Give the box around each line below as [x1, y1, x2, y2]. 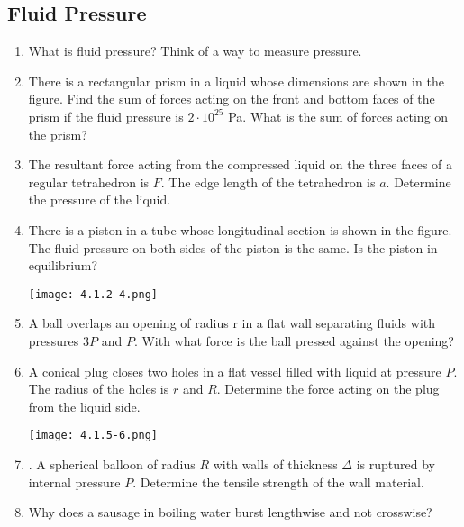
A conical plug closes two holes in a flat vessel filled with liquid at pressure [28, 361, 441, 380]
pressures [28, 331, 79, 350]
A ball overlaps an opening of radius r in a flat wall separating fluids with [28, 313, 436, 332]
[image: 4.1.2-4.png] [28, 287, 158, 301]
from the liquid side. [28, 396, 141, 415]
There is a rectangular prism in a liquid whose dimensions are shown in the [28, 71, 444, 90]
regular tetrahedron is [28, 172, 150, 191]
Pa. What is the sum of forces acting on [228, 106, 449, 125]
